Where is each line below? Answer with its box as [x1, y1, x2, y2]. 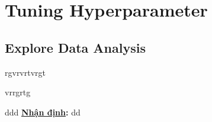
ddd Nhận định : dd [5, 105, 81, 118]
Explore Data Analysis [5, 38, 146, 56]
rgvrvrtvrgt [5, 66, 46, 78]
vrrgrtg [5, 86, 31, 98]
